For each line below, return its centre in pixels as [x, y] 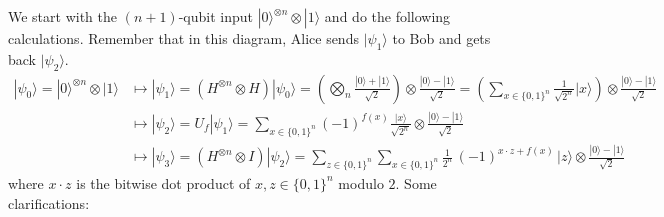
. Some [416, 182]
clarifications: [49, 202]
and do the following [387, 16]
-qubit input [215, 16]
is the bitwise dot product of [163, 182]
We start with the [63, 16]
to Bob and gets [441, 38]
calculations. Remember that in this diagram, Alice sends [183, 38]
